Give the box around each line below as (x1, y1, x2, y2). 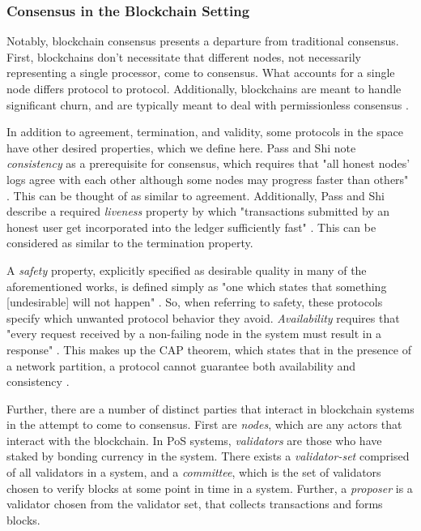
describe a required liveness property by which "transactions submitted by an (6, 203, 390, 220)
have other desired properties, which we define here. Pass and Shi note (6, 139, 356, 156)
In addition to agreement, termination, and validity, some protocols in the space (6, 123, 403, 140)
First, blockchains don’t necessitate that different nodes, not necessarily (6, 48, 361, 65)
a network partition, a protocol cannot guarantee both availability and (6, 357, 356, 374)
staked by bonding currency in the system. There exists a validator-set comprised (6, 447, 410, 465)
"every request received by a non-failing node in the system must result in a (6, 325, 382, 342)
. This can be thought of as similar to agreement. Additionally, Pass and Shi (6, 186, 385, 203)
